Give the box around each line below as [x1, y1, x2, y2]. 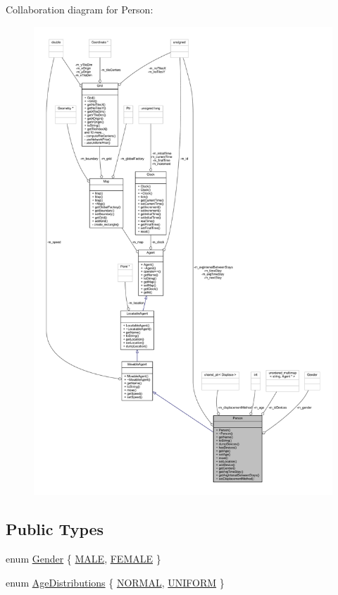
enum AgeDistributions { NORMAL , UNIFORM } [6, 575, 225, 589]
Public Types [6, 518, 104, 540]
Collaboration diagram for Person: [6, 2, 154, 16]
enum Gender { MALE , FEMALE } [6, 551, 161, 566]
